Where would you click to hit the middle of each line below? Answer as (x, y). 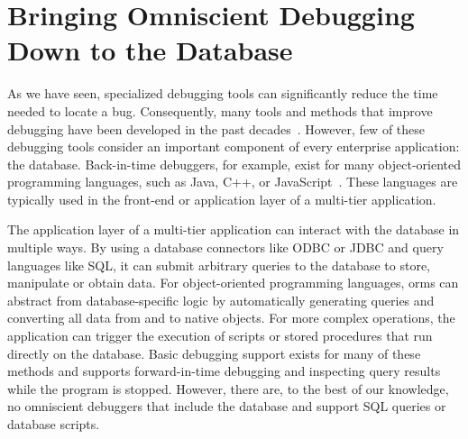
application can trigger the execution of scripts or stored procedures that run (220, 336)
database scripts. (54, 424)
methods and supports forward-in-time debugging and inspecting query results (224, 371)
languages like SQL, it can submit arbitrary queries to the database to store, (219, 265)
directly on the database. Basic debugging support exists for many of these (214, 353)
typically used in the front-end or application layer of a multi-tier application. (222, 199)
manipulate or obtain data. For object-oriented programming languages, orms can (233, 283)
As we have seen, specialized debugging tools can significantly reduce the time (223, 93)
